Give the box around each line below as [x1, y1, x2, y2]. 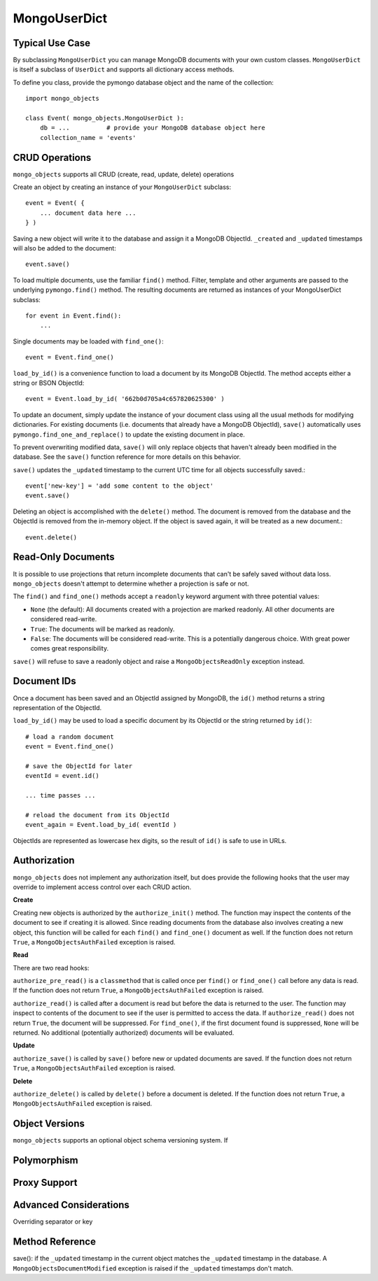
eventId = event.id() [25, 772, 99, 780]
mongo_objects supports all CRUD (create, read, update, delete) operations [13, 170, 234, 178]
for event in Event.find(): [25, 312, 122, 320]
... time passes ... [25, 791, 96, 800]
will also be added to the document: [13, 244, 117, 253]
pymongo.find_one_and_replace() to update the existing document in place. [13, 430, 245, 439]
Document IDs [13, 675, 76, 687]
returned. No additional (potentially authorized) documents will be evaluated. [13, 1028, 234, 1037]
